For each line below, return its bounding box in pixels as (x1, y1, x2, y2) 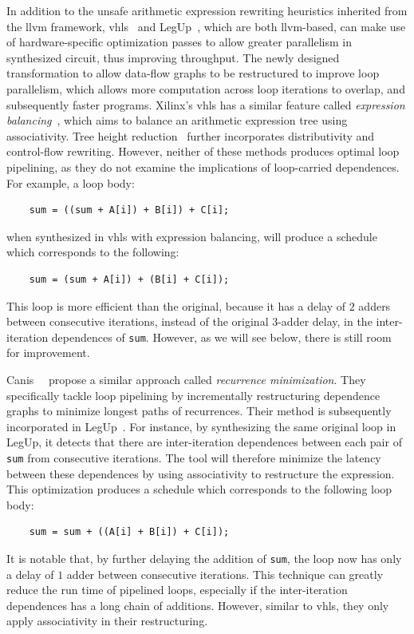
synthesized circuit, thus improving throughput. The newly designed (6, 49, 340, 65)
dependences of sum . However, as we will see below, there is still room (51, 328, 392, 345)
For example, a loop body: (6, 174, 135, 191)
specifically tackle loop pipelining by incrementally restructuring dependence (6, 386, 380, 403)
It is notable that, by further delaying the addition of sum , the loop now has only (6, 549, 402, 566)
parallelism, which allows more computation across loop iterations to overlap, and (6, 80, 405, 97)
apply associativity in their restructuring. (6, 612, 208, 629)
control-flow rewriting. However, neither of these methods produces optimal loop (6, 143, 400, 160)
